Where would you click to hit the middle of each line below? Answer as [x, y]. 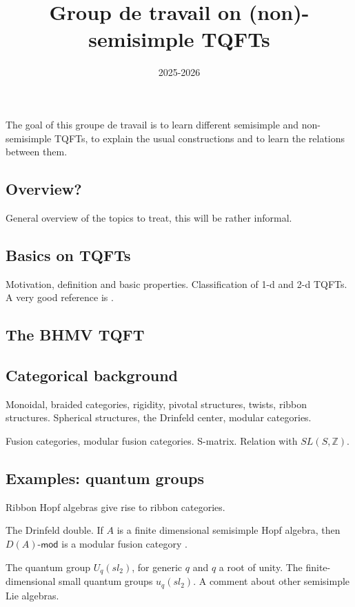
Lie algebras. [32, 595]
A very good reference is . [60, 297]
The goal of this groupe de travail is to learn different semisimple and [152, 124]
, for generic [157, 567]
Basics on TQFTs [68, 254]
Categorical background [92, 375]
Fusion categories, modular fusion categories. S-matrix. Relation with [152, 441]
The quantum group [48, 567]
